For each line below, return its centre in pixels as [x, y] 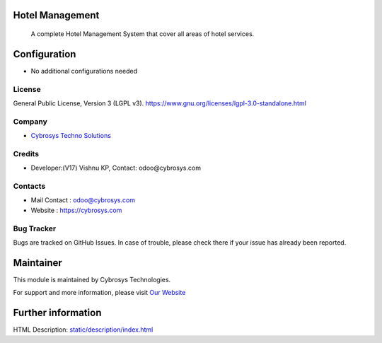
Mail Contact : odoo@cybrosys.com [83, 200]
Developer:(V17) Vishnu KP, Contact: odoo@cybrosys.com [116, 168]
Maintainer [38, 263]
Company [30, 122]
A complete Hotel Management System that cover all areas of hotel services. [143, 34]
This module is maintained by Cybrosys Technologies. [92, 279]
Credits [26, 153]
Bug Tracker [35, 228]
